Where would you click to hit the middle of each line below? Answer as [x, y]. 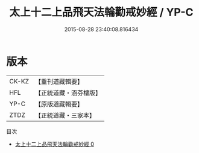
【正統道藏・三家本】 [65, 115]
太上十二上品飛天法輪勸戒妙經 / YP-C [101, 12]
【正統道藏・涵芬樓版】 [68, 92]
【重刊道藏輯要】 [59, 82]
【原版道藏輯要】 [59, 104]
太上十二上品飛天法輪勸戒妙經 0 [55, 144]
